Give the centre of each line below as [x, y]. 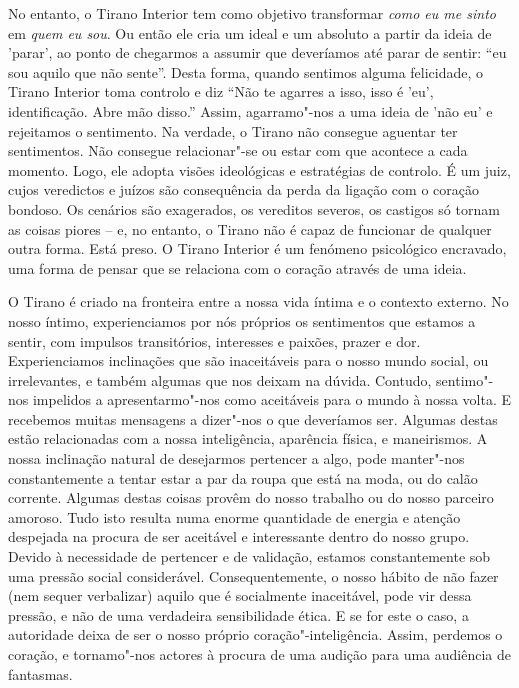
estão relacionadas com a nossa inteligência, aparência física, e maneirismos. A [248, 438]
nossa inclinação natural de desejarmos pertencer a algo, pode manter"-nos [236, 458]
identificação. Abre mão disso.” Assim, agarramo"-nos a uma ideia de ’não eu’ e [250, 110]
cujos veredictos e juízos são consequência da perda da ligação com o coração [243, 189]
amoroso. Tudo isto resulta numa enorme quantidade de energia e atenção [234, 516]
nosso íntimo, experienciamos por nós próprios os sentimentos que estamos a [242, 320]
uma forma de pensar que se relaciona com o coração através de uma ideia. [237, 267]
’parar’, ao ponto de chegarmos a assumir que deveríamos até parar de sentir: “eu [257, 52]
